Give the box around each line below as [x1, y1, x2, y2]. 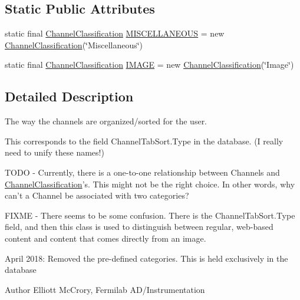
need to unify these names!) [5, 146, 104, 159]
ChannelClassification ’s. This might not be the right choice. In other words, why [5, 177, 295, 190]
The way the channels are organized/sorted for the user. [5, 115, 207, 127]
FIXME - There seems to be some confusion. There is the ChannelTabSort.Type [5, 209, 295, 221]
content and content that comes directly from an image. [5, 232, 206, 244]
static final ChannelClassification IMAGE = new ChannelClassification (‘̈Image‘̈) [5, 58, 294, 71]
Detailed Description [5, 87, 134, 106]
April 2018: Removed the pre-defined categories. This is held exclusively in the [5, 252, 288, 264]
